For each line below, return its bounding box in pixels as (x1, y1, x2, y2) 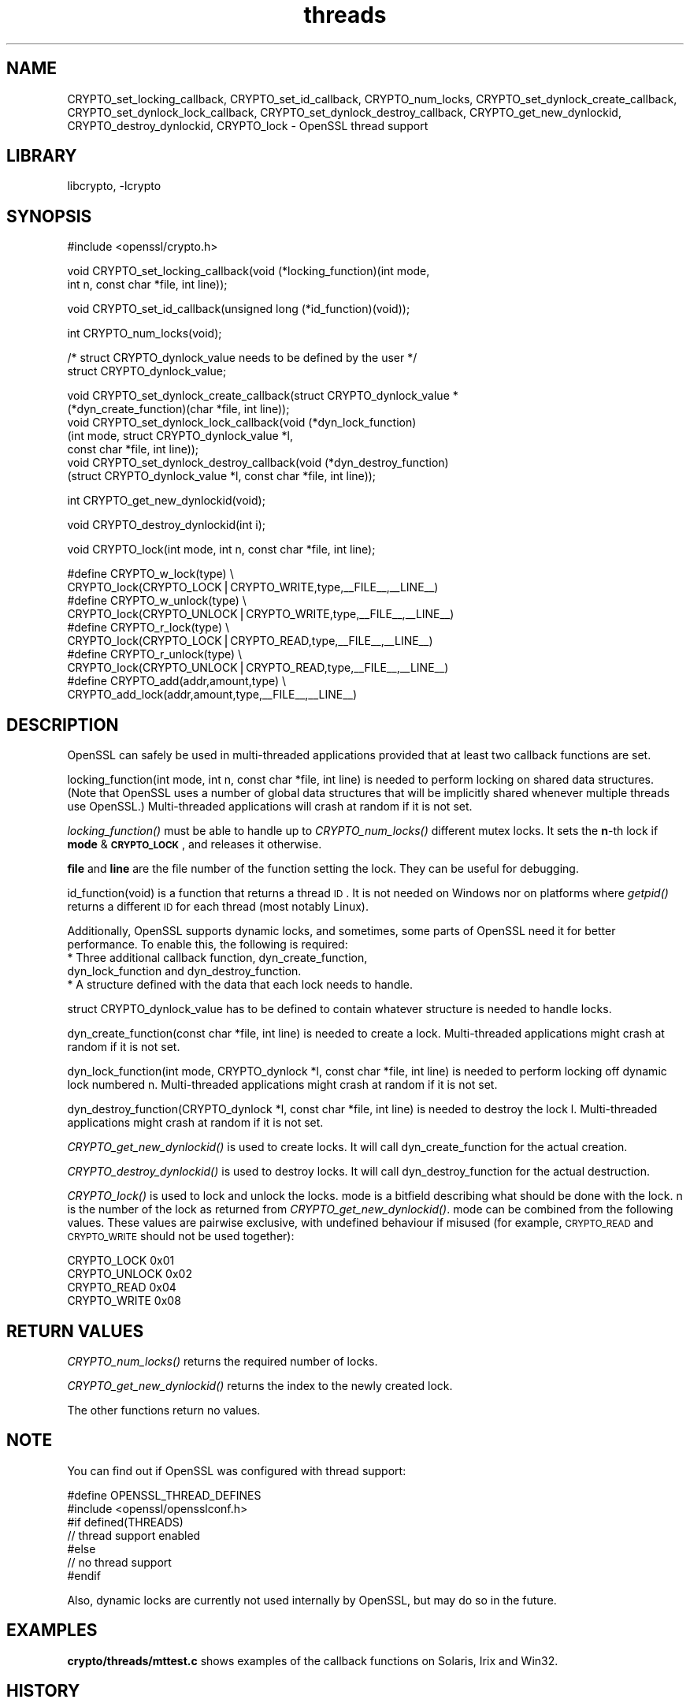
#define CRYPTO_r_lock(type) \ (67, 620, 229, 635)
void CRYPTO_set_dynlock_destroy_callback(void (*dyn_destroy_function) (67, 456, 449, 470)
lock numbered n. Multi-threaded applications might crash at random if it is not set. (67, 1078, 498, 1092)
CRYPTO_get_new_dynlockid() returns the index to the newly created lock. (67, 1378, 453, 1392)
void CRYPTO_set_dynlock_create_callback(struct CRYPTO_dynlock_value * (67, 389, 458, 403)
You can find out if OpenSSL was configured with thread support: (67, 1463, 406, 1478)
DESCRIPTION (6, 714, 119, 735)
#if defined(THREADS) (67, 1515, 184, 1529)
